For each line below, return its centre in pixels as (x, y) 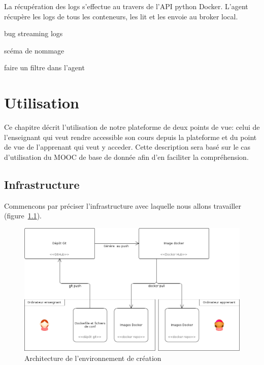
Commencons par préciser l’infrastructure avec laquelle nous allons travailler (123, 205)
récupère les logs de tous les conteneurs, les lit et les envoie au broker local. (121, 16)
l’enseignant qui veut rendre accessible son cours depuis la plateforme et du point (130, 137)
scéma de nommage (34, 50)
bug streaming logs (34, 33)
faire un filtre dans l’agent (44, 67)
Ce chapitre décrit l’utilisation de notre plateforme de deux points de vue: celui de (132, 127)
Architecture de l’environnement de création (93, 358)
